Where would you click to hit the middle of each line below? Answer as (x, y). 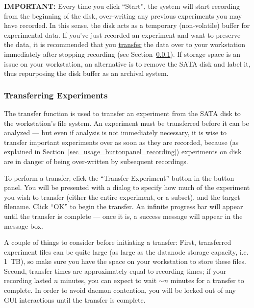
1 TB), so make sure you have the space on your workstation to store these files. (125, 261)
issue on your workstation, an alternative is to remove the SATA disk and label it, (127, 63)
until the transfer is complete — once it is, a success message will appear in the (123, 216)
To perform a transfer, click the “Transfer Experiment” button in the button (119, 178)
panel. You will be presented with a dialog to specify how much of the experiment (127, 187)
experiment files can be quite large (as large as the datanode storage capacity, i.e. (126, 251)
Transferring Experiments (56, 95)
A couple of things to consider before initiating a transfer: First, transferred (118, 242)
